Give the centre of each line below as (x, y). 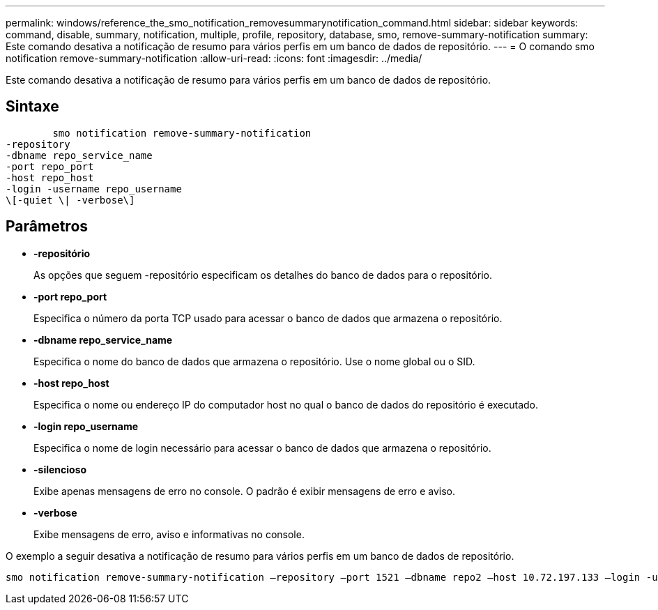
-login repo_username (86, 426)
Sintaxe (32, 107)
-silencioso (60, 469)
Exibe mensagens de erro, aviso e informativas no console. (169, 534)
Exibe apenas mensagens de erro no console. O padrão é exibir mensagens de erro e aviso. (244, 491)
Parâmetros (47, 227)
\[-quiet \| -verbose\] (70, 200)
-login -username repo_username (94, 189)
